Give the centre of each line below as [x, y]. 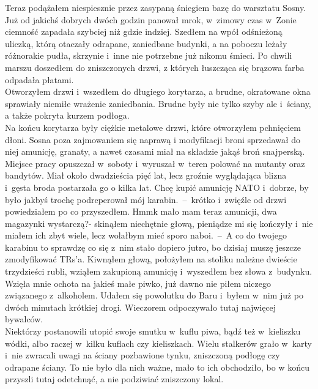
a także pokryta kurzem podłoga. [67, 115]
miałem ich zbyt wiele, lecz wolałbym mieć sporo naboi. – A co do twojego [146, 235]
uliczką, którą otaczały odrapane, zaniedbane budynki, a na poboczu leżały [146, 43]
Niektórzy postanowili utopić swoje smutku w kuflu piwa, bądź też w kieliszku [153, 331]
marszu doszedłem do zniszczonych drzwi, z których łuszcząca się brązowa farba [155, 67]
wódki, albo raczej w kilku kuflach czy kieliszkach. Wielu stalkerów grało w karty [159, 343]
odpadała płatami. [39, 79]
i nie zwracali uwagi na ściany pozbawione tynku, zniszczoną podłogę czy [142, 355]
